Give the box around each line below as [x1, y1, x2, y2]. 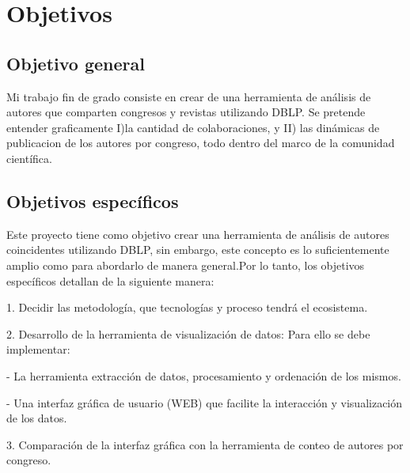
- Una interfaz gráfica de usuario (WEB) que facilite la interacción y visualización [6, 394, 403, 411]
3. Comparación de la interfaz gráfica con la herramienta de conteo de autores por [6, 436, 404, 452]
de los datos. [6, 410, 67, 426]
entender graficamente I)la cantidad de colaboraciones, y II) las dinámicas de [6, 119, 380, 135]
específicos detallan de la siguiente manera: [6, 272, 214, 289]
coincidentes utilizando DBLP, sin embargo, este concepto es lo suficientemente [6, 241, 389, 258]
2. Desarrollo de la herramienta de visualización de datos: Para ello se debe [6, 325, 370, 342]
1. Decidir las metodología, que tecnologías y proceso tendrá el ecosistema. [6, 299, 368, 316]
